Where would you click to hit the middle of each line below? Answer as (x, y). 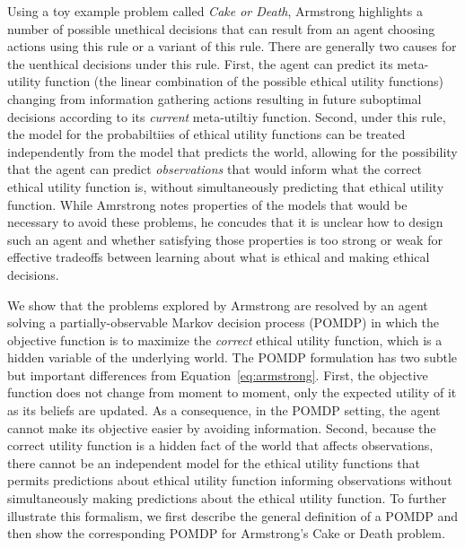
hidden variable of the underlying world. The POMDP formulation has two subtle (232, 357)
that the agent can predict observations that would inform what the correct (215, 169)
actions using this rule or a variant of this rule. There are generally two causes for (232, 46)
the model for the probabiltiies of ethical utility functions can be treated (206, 134)
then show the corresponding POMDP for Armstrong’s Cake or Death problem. (226, 533)
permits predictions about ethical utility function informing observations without (230, 480)
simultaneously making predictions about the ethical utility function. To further (227, 498)
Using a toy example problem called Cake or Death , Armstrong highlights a (215, 11)
